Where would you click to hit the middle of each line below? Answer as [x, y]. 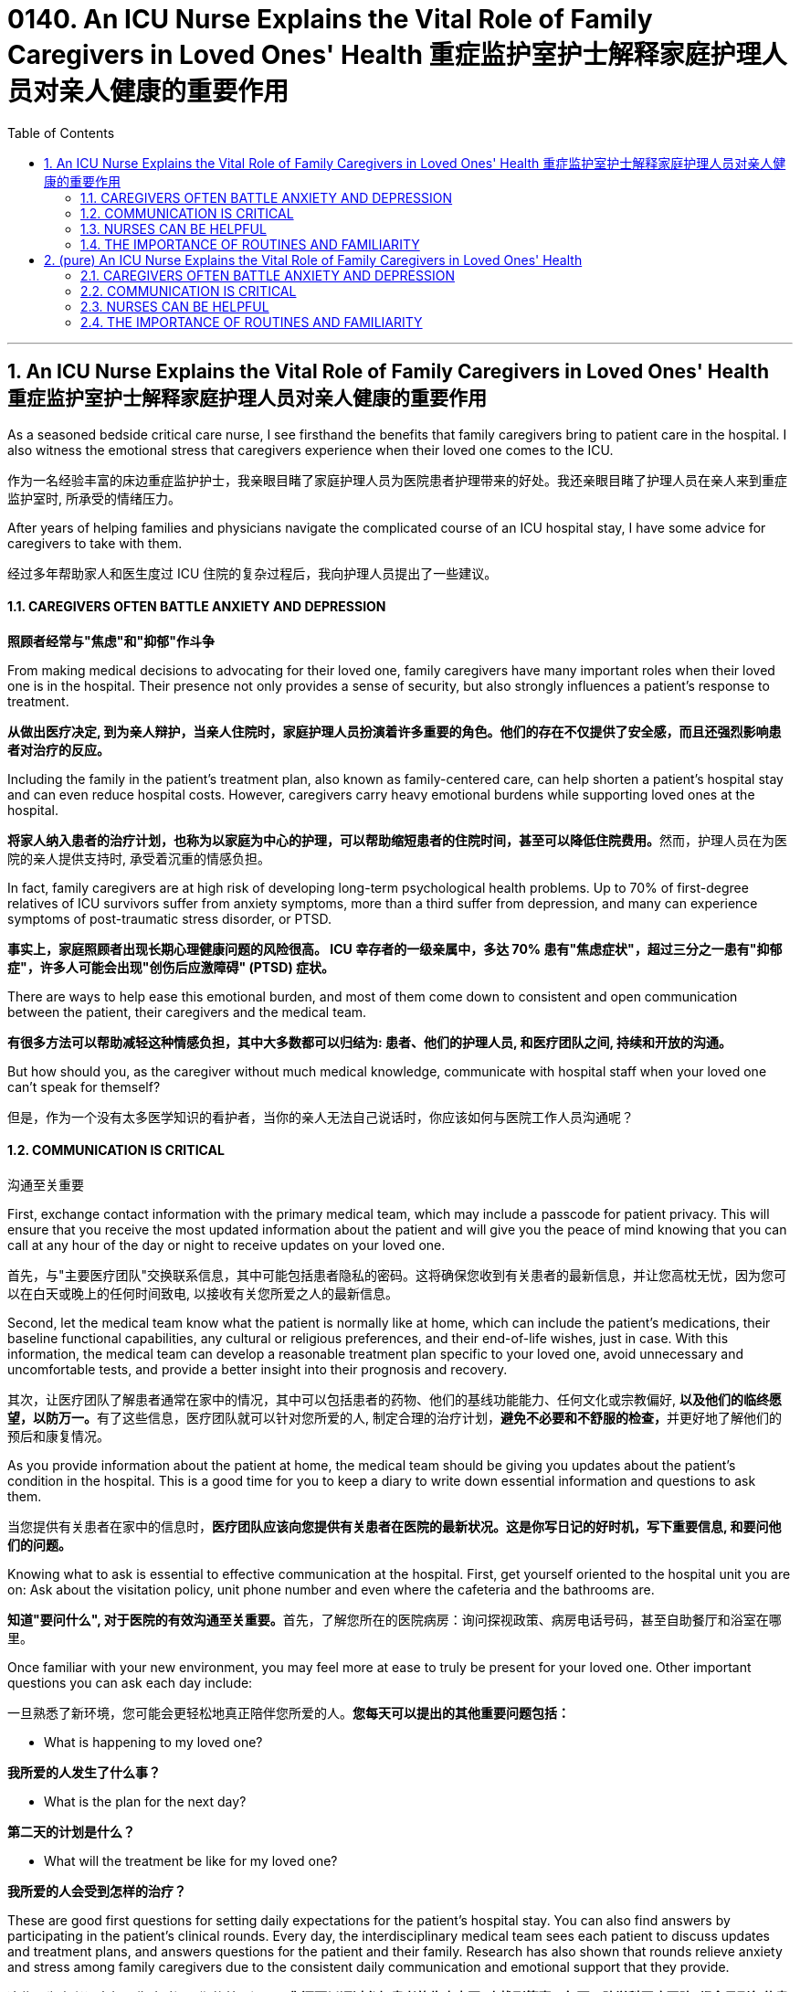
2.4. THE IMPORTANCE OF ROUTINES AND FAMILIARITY [252, 322]
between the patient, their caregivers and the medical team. [187, 1012]
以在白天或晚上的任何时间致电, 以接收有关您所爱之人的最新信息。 [203, 1294]
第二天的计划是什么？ [71, 1832]
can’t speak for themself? [84, 1086]
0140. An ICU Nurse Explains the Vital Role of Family [330, 19]
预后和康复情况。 [58, 1436]
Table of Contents [61, 132]
